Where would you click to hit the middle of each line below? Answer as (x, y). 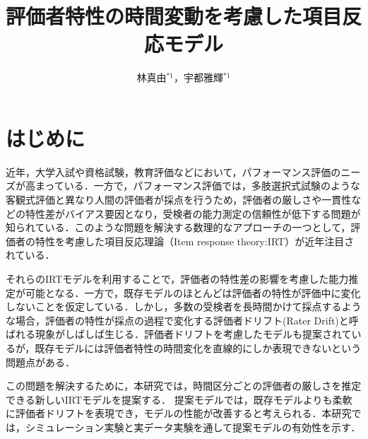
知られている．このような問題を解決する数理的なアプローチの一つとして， (178, 227)
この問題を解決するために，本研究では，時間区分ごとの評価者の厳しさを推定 (184, 386)
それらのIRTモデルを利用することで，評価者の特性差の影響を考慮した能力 (177, 279)
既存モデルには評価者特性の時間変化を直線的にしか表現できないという (198, 347)
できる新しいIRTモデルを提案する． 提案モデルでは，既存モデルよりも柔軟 (179, 399)
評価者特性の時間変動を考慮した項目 (174, 16)
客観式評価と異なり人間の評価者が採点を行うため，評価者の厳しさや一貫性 (179, 200)
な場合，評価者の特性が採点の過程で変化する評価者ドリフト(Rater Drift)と (177, 320)
